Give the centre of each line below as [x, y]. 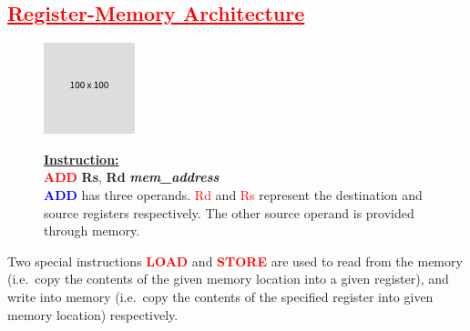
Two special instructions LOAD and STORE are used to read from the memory [235, 261]
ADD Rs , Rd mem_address [132, 177]
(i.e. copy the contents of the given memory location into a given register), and [228, 279]
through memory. [92, 231]
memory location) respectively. [93, 314]
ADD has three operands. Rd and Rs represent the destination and [233, 194]
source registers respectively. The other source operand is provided [229, 212]
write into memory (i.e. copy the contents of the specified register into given [220, 296]
